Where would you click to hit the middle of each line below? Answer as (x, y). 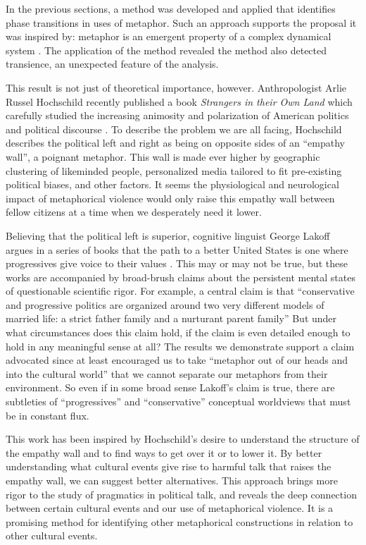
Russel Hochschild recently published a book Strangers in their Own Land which (179, 101)
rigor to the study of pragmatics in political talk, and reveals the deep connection (181, 494)
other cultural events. (52, 535)
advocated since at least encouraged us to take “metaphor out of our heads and (177, 360)
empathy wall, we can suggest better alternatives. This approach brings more (172, 480)
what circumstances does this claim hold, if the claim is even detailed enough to (178, 332)
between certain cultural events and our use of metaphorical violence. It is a (170, 508)
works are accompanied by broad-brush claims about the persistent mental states (181, 277)
